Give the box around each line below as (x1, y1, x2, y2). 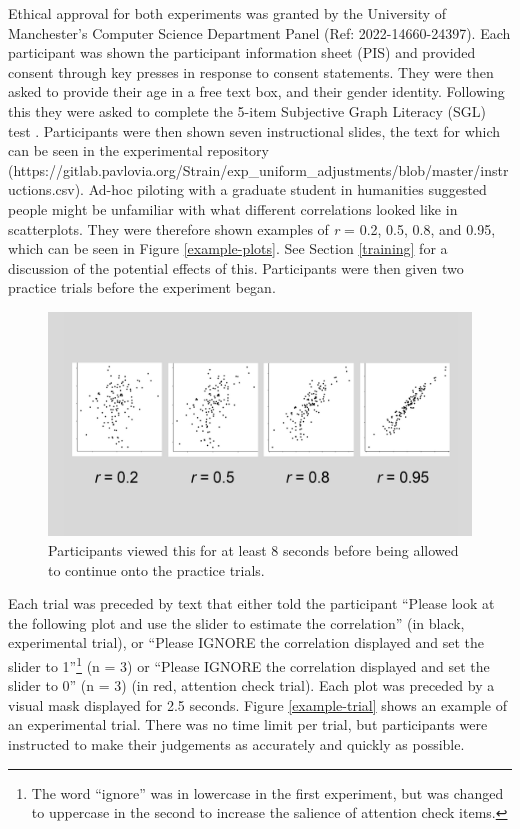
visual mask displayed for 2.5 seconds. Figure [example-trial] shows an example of (8, 694, 508, 715)
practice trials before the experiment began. (8, 277, 276, 298)
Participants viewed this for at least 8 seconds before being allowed (48, 539, 459, 560)
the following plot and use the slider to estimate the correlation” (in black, (8, 612, 465, 633)
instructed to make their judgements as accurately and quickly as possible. (8, 733, 465, 754)
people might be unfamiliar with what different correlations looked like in (8, 198, 458, 219)
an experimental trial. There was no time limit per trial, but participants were (8, 714, 488, 735)
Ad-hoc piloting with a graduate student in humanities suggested (88, 179, 487, 200)
